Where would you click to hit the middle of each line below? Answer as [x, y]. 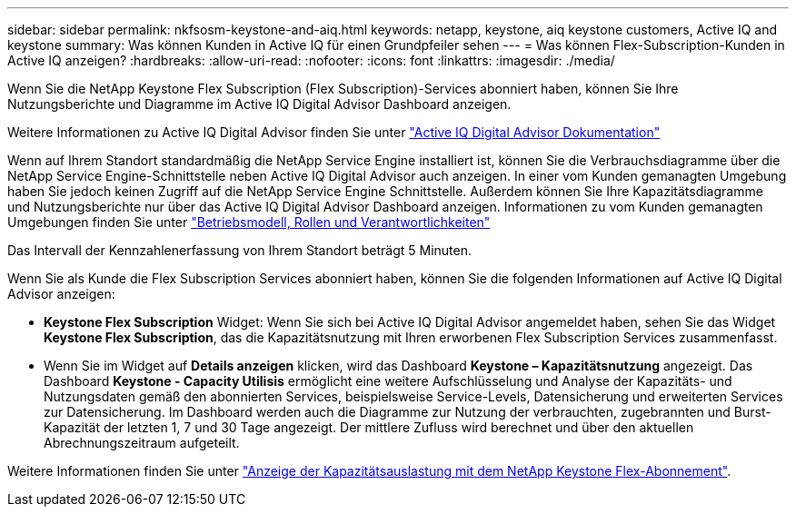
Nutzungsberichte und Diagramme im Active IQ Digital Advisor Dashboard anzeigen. [259, 104]
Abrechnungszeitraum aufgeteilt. [142, 443]
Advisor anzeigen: [61, 294]
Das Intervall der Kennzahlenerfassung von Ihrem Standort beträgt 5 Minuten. [239, 250]
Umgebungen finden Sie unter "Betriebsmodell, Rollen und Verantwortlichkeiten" [249, 222]
